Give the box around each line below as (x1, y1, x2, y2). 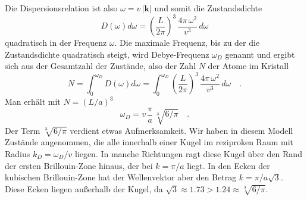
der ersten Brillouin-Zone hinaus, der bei (5, 159, 153, 171)
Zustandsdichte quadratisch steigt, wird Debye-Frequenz (5, 48, 209, 60)
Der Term (5, 124, 40, 136)
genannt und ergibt (225, 48, 295, 60)
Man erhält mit (5, 95, 61, 108)
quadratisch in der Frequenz (5, 36, 107, 49)
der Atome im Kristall (208, 60, 289, 72)
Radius (5, 147, 30, 160)
